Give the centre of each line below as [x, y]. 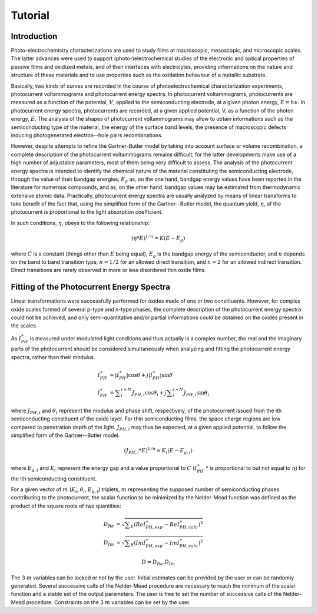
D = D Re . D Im [158, 563]
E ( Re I [138, 525]
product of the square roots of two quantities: [66, 506]
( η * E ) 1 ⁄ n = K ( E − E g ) [158, 238]
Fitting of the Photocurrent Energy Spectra [91, 287]
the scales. [24, 326]
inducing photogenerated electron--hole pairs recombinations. [87, 135]
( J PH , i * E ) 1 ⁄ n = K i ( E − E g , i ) [158, 451]
